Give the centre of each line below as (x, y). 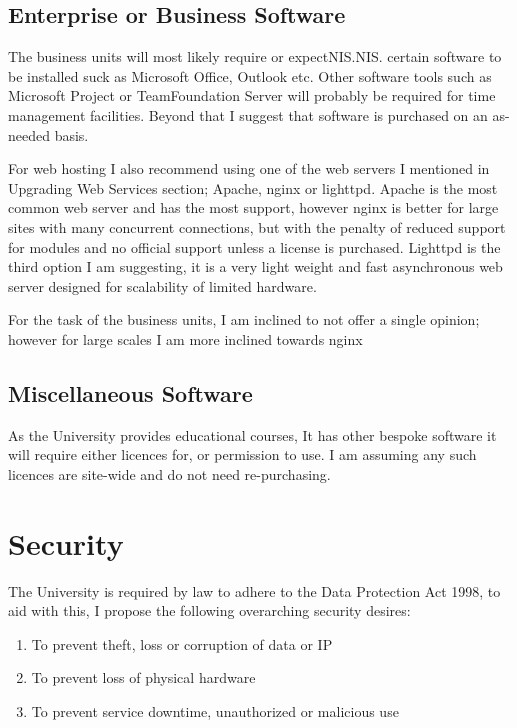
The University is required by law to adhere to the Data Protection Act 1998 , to (254, 590)
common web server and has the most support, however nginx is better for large (253, 207)
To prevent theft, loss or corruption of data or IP (182, 643)
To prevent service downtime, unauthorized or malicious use (215, 711)
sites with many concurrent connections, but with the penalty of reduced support (257, 226)
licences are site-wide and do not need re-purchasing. (169, 473)
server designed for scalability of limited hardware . (162, 285)
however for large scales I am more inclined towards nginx (185, 338)
